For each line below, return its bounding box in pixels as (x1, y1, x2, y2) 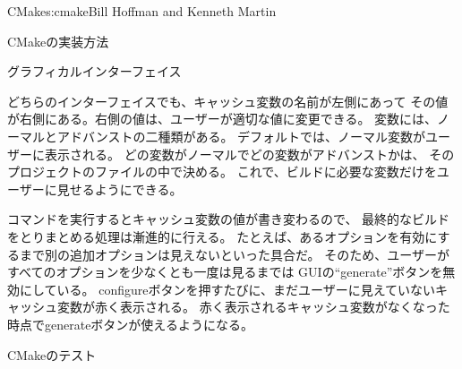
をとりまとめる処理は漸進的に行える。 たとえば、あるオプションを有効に (7, 227, 438, 245)
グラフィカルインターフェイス (7, 62, 182, 81)
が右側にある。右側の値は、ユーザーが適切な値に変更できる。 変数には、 (7, 109, 438, 128)
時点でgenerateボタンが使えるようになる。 (7, 314, 253, 333)
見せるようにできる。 (56, 179, 183, 198)
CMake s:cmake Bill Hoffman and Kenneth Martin (7, 2, 277, 20)
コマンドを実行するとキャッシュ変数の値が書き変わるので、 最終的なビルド (7, 210, 450, 228)
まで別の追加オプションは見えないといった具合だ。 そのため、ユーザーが (19, 245, 449, 263)
